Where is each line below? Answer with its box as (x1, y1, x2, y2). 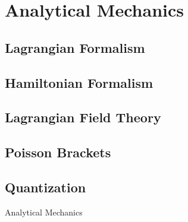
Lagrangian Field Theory (5, 108, 161, 126)
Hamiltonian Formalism (5, 73, 153, 91)
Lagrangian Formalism (5, 38, 145, 56)
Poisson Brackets (5, 143, 111, 161)
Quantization (5, 177, 86, 196)
